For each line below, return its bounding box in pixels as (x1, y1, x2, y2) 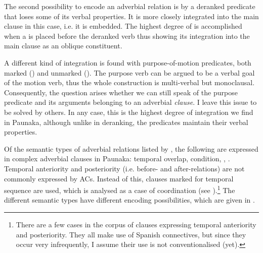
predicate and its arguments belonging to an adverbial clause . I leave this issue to (4, 97, 257, 107)
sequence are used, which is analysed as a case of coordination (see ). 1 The (4, 183, 235, 195)
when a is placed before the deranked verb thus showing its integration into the (4, 30, 250, 41)
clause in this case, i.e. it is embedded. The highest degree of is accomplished (4, 21, 242, 31)
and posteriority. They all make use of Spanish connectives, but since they (16, 229, 246, 239)
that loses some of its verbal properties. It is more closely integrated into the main (4, 11, 259, 21)
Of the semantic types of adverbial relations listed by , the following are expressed (4, 143, 258, 154)
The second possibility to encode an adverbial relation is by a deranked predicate (4, 1, 255, 11)
